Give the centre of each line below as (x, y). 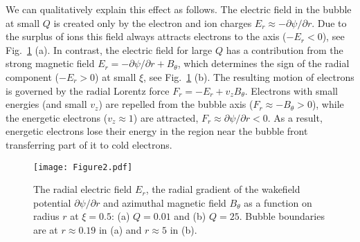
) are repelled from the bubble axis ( (176, 104)
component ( (32, 76)
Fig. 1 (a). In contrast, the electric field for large (109, 49)
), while (328, 104)
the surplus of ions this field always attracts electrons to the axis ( (146, 36)
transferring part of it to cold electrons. (89, 144)
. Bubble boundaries (282, 216)
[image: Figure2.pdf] (83, 167)
